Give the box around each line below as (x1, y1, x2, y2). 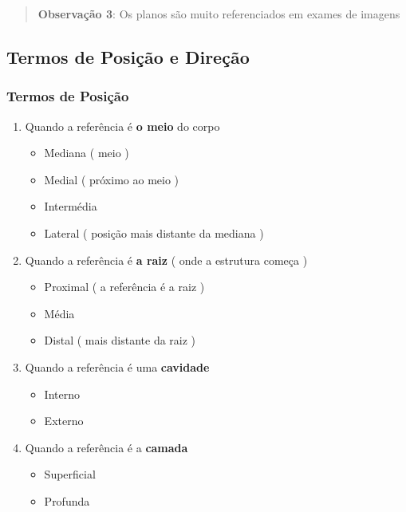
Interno (44, 385, 80, 402)
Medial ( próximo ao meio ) (44, 171, 179, 187)
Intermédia (44, 198, 97, 215)
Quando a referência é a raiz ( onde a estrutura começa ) (25, 251, 308, 268)
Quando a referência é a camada (25, 439, 188, 455)
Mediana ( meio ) (44, 144, 129, 161)
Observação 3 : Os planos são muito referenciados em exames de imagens (37, 6, 400, 22)
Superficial (44, 466, 96, 482)
